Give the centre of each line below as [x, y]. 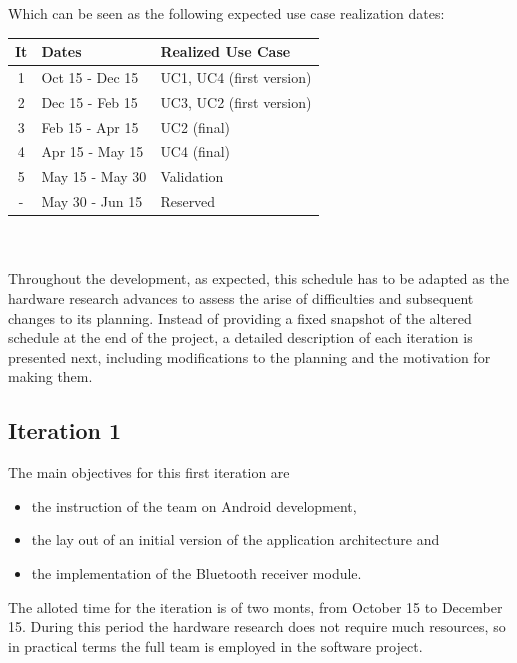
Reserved [188, 201]
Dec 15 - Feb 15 [89, 101]
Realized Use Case [225, 51]
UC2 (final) [195, 126]
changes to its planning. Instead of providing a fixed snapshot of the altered [240, 317]
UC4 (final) [195, 151]
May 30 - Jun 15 [92, 201]
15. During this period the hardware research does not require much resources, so [257, 626]
